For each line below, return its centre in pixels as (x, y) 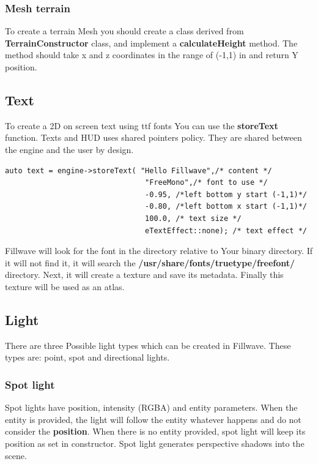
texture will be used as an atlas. (65, 286)
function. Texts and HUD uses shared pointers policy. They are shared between (153, 137)
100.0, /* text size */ (193, 218)
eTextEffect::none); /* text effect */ (226, 230)
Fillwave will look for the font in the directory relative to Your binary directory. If (159, 251)
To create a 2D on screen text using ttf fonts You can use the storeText (142, 125)
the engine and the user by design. (69, 149)
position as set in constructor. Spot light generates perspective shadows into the (155, 443)
